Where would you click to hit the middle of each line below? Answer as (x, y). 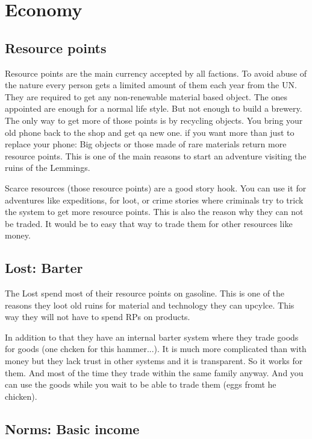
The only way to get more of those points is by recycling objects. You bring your (154, 120)
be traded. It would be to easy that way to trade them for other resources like (149, 223)
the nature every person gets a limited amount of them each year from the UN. (151, 85)
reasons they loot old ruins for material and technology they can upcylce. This (150, 305)
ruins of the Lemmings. (48, 168)
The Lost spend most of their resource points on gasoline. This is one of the (145, 293)
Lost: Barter (44, 268)
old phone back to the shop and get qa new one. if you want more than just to (150, 132)
